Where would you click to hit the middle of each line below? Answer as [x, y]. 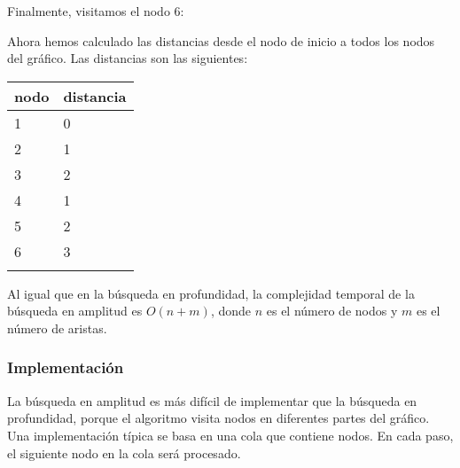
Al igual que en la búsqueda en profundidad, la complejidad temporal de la [211, 293]
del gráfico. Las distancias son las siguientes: [128, 58]
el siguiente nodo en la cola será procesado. [124, 452]
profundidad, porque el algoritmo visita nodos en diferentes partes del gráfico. [218, 418]
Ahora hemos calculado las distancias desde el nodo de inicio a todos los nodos [221, 40]
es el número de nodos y [332, 311]
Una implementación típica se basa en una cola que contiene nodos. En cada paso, [230, 435]
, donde [230, 311]
